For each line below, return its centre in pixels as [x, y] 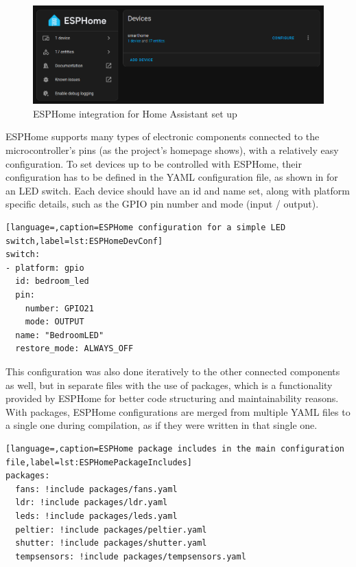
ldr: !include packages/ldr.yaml [92, 503]
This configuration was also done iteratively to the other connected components [173, 371]
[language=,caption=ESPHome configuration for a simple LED [146, 228]
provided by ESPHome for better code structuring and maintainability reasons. [172, 398]
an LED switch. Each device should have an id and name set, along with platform [178, 190]
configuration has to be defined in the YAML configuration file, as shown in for [172, 177]
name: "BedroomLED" [60, 335]
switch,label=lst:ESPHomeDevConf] [84, 241]
